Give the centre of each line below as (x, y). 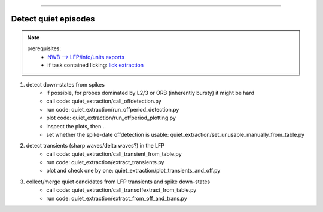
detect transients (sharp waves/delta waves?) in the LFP (95, 146)
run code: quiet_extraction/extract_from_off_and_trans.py (117, 198)
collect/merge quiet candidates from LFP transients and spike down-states (118, 182)
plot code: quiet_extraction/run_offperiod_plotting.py (111, 118)
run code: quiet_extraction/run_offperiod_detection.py (113, 109)
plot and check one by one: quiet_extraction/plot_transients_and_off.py (133, 171)
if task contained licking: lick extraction (95, 65)
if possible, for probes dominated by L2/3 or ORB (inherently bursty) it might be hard (150, 93)
